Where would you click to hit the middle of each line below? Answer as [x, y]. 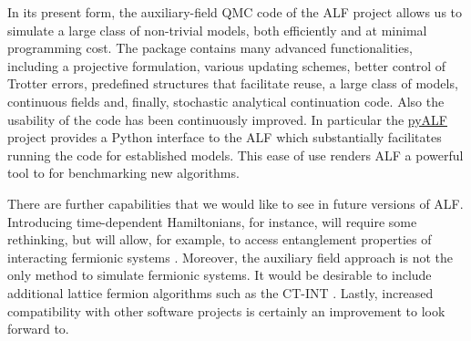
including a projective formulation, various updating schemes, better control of [227, 65]
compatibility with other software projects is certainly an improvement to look [226, 310]
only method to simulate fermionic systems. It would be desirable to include [220, 275]
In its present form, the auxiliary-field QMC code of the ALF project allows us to [235, 12]
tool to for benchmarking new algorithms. [123, 173]
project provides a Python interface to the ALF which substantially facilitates [225, 137]
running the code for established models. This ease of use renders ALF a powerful [235, 155]
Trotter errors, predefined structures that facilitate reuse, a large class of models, [233, 83]
